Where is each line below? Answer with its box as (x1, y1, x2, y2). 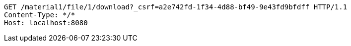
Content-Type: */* (4, 11, 75, 19)
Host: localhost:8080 (4, 19, 88, 27)
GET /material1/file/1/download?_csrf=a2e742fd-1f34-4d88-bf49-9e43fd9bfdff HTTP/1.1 (4, 3, 348, 11)
